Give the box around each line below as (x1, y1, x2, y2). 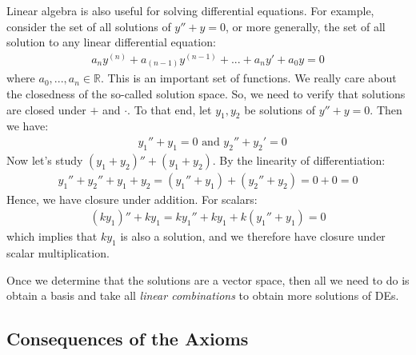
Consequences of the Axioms (6, 326, 249, 351)
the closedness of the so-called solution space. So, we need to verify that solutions (6, 85, 406, 102)
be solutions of (244, 101, 316, 118)
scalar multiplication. (6, 245, 110, 261)
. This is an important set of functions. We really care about (100, 70, 397, 86)
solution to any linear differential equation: (6, 34, 216, 50)
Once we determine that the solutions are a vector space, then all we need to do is (6, 271, 410, 288)
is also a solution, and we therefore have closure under (120, 228, 386, 245)
